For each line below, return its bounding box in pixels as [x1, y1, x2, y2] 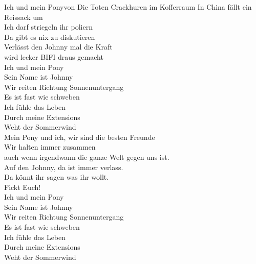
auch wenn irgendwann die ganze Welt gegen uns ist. [4, 151, 169, 162]
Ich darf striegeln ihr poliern [4, 21, 93, 32]
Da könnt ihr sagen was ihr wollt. [4, 172, 109, 182]
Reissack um [4, 11, 43, 22]
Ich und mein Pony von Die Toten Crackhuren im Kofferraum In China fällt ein [4, 2, 252, 12]
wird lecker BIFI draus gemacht [4, 51, 103, 62]
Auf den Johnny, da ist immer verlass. [4, 161, 123, 172]
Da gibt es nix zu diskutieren [4, 31, 95, 42]
